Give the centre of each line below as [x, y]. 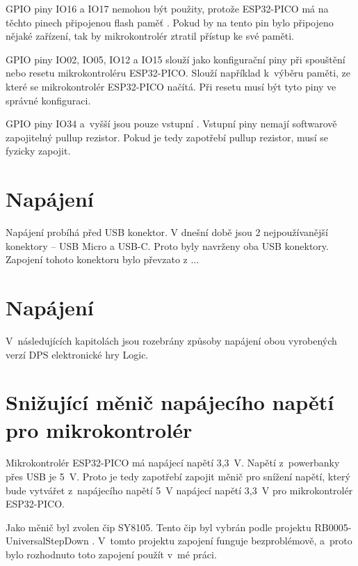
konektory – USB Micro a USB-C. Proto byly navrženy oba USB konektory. [167, 245]
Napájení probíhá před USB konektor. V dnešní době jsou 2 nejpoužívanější [167, 232]
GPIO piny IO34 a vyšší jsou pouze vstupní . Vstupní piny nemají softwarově [171, 124]
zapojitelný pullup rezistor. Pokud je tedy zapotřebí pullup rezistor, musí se [167, 137]
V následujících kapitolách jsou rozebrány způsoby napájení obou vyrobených [171, 340]
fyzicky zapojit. [38, 151]
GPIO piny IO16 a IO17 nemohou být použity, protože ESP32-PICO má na [167, 8]
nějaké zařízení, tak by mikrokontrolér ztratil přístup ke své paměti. [150, 36]
